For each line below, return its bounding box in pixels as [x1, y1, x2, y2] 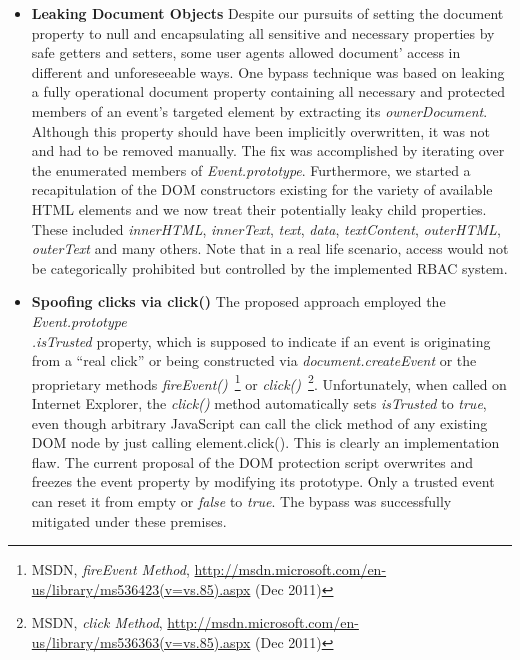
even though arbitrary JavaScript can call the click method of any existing [31, 412, 488, 433]
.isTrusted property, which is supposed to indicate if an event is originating [31, 330, 491, 351]
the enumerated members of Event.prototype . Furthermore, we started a [31, 159, 471, 180]
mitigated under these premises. [31, 510, 227, 531]
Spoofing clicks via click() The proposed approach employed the [31, 291, 446, 312]
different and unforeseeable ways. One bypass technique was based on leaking [31, 61, 505, 82]
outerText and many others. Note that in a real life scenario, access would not [31, 238, 509, 259]
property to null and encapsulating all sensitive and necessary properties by [31, 22, 495, 43]
